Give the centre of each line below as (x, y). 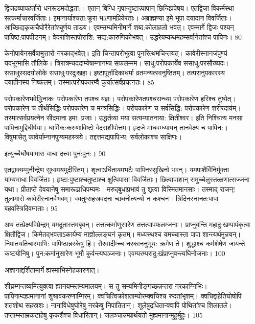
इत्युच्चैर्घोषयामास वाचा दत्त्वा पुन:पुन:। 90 (55, 153)
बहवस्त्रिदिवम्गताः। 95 (31, 208)
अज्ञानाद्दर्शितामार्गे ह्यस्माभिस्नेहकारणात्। (52, 269)
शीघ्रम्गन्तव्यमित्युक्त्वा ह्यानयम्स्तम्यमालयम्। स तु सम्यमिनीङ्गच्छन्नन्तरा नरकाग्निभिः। (106, 286)
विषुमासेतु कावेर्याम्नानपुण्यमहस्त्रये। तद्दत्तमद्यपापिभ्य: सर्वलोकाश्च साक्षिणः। (93, 137)
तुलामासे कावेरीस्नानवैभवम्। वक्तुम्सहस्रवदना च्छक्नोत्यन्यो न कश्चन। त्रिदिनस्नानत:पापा (112, 198)
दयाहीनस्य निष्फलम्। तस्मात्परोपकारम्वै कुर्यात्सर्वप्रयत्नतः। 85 (80, 82)
